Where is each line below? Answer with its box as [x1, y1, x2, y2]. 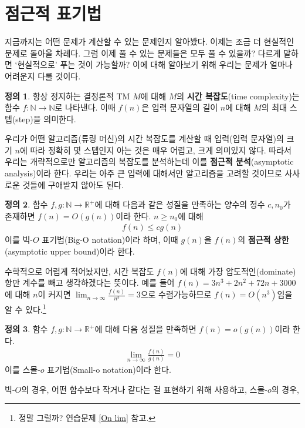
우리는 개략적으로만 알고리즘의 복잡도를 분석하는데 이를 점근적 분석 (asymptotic [5, 155, 294, 168]
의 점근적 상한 [238, 233, 289, 246]
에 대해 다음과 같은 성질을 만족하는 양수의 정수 [94, 198, 265, 210]
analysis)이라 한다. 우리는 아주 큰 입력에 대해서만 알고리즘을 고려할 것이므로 [5, 167, 282, 179]
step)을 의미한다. [15, 112, 76, 125]
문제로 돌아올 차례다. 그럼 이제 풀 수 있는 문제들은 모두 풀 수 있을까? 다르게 [5, 46, 281, 59]
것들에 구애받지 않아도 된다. [22, 178, 124, 190]
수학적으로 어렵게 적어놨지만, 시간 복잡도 [5, 265, 154, 277]
